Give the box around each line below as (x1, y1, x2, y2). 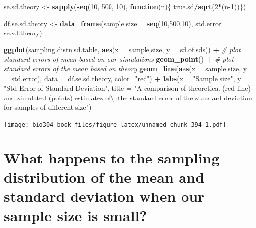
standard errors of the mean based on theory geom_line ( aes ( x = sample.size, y (4, 63, 247, 73)
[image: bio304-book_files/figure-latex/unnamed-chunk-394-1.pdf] (4, 121, 227, 128)
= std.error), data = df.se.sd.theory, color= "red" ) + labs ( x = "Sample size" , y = (4, 73, 249, 83)
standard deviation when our (4, 186, 205, 206)
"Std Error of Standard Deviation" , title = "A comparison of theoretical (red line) (4, 83, 251, 93)
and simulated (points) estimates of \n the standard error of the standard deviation (4, 92, 252, 102)
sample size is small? (4, 205, 147, 226)
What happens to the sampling (4, 147, 219, 167)
